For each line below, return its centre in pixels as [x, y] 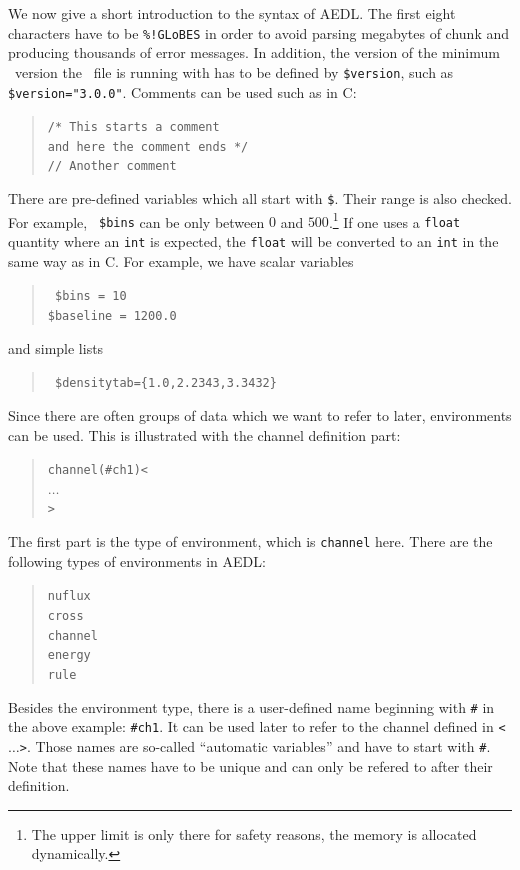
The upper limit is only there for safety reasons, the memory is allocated [254, 833]
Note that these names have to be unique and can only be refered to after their [250, 765]
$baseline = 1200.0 [112, 316]
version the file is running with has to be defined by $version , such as [234, 71]
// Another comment [112, 166]
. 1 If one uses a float [394, 220]
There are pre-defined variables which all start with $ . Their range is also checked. [260, 198]
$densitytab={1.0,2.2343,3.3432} [165, 383]
